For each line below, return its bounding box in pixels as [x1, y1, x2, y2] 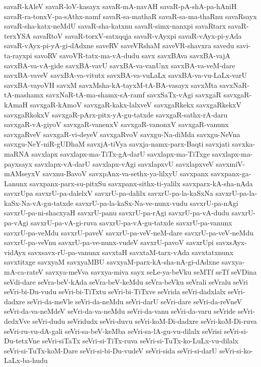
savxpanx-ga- [211, 168, 251, 179]
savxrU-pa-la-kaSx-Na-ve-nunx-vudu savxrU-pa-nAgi [75, 197, 238, 208]
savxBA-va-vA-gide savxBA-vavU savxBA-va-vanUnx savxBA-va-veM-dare [4, 60, 235, 70]
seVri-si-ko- [219, 345, 253, 355]
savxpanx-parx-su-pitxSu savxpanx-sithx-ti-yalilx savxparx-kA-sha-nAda [29, 178, 253, 188]
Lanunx [4, 178, 28, 188]
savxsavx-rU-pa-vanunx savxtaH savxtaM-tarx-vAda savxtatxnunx [28, 247, 233, 257]
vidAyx [4, 247, 26, 257]
